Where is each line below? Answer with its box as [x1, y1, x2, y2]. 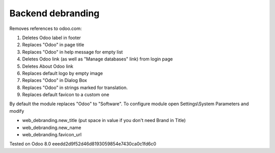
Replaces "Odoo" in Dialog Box [22, 77, 88, 83]
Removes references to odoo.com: [9, 25, 82, 32]
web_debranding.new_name [22, 125, 81, 131]
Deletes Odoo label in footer [22, 35, 81, 41]
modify [9, 108, 24, 114]
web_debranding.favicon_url [22, 132, 81, 138]
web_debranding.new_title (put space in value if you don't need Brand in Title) [22, 117, 186, 124]
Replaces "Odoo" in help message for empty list [22, 49, 123, 55]
